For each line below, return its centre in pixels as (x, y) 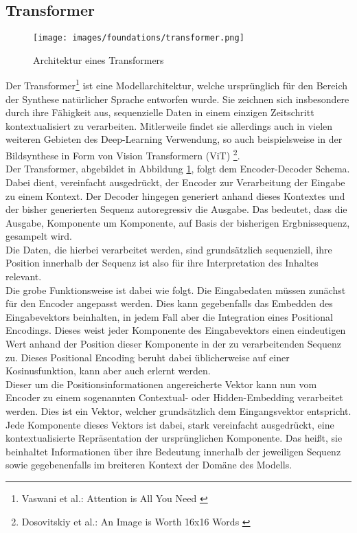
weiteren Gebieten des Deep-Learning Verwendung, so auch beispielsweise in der (174, 139)
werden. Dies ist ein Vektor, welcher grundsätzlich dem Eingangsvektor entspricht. (178, 411)
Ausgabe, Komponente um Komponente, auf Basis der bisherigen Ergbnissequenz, (178, 222)
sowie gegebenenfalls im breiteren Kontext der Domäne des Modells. (149, 465)
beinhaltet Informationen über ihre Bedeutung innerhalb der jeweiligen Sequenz (173, 451)
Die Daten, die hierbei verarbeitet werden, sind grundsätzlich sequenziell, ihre (169, 249)
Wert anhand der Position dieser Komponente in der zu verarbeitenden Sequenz (174, 344)
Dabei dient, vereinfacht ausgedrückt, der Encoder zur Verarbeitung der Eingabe (175, 182)
